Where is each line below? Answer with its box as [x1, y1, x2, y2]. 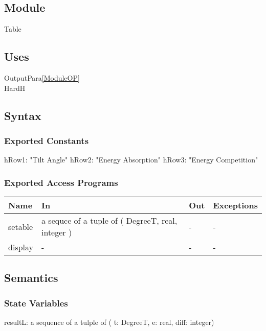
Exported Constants [4, 134, 89, 147]
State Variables [4, 296, 68, 309]
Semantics [4, 270, 58, 286]
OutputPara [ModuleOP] [4, 73, 80, 83]
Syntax [4, 107, 41, 123]
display [8, 241, 33, 253]
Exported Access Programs [4, 176, 118, 188]
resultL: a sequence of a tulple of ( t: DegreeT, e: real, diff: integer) [4, 317, 214, 327]
